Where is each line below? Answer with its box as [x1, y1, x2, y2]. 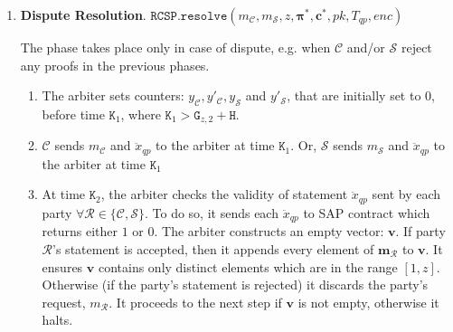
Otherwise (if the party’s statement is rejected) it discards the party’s [42, 275, 429, 294]
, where [120, 104, 161, 123]
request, [42, 292, 86, 311]
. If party [395, 222, 446, 241]
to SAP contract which [303, 203, 430, 222]
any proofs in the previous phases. [20, 55, 210, 74]
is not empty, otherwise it [297, 292, 439, 311]
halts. [42, 310, 73, 329]
